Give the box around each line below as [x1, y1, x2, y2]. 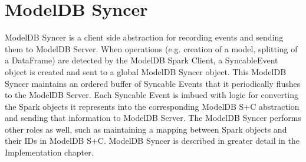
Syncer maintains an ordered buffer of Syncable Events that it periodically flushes [5, 77, 301, 89]
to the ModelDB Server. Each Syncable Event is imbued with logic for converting [5, 89, 299, 101]
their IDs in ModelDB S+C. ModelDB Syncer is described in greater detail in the [5, 134, 300, 147]
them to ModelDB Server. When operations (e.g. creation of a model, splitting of [5, 42, 298, 55]
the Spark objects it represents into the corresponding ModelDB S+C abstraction [5, 100, 300, 112]
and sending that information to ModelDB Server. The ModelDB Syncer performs [5, 112, 301, 124]
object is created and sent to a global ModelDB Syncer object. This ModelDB [5, 65, 287, 77]
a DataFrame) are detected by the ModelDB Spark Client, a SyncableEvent [5, 54, 278, 66]
